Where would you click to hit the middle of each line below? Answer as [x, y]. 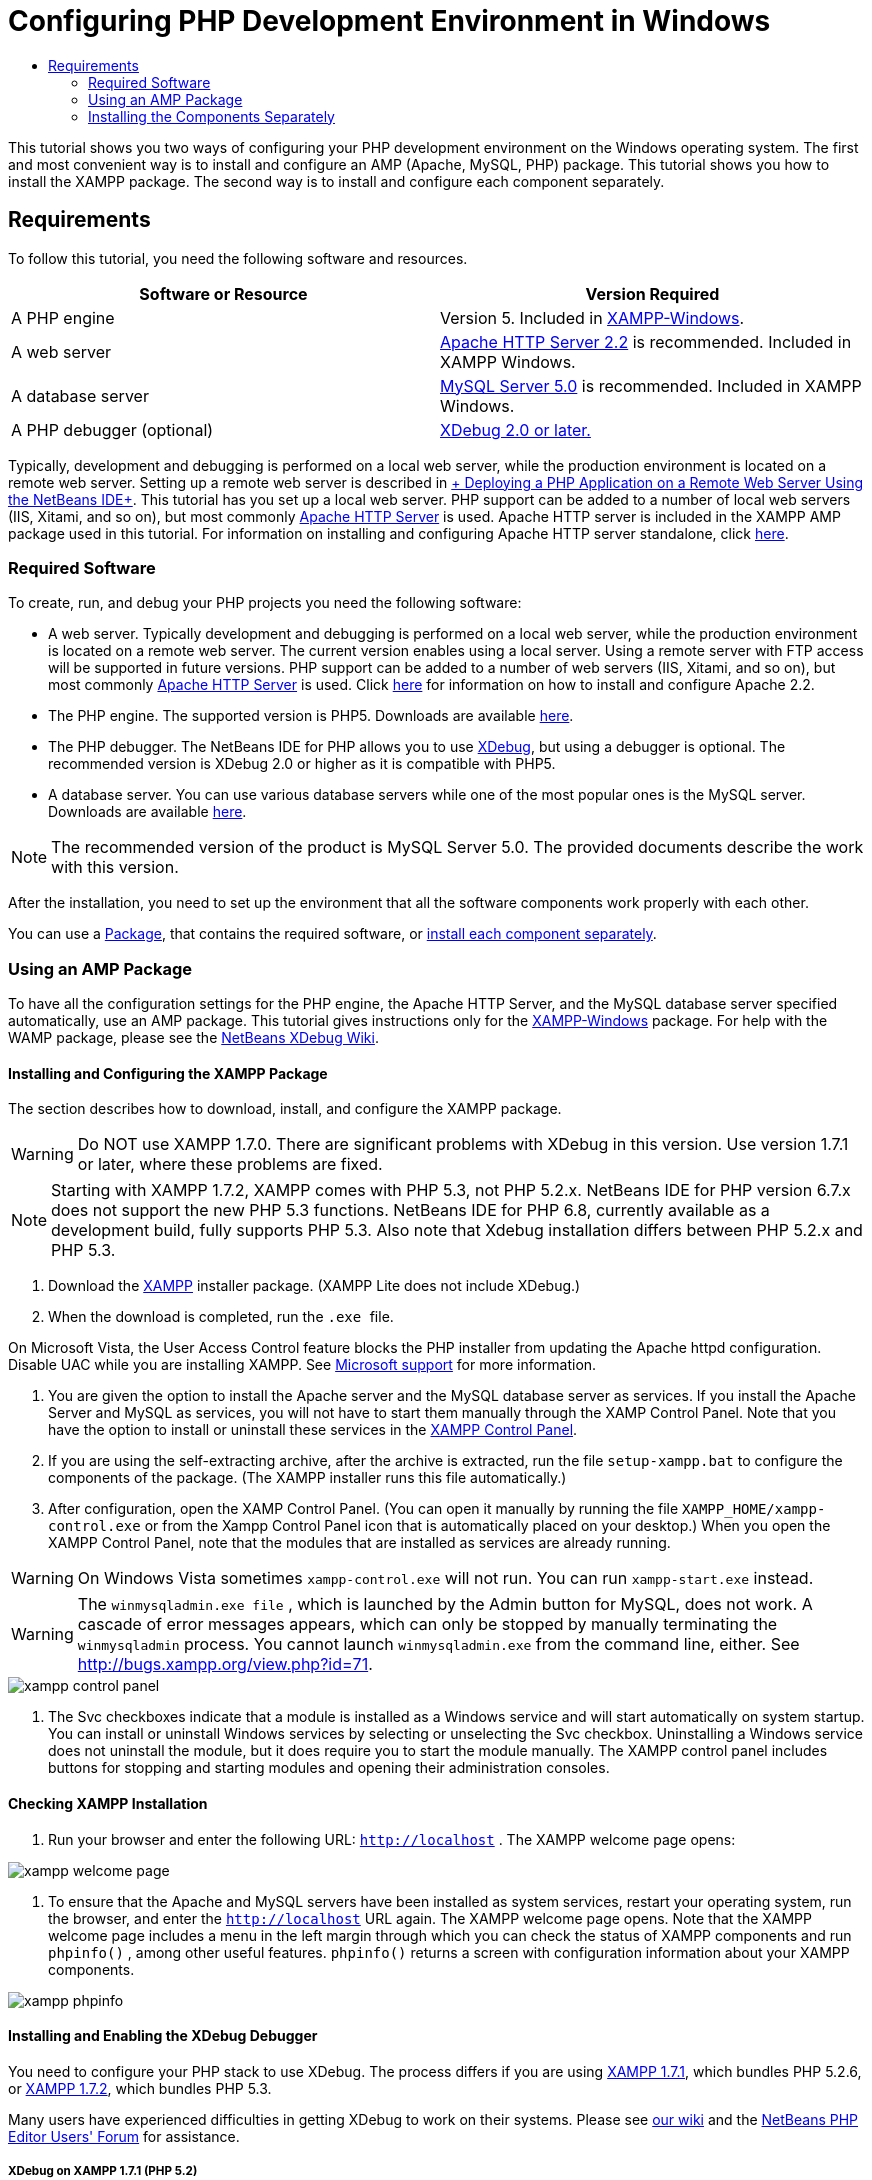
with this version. [115, 867]
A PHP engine [63, 317]
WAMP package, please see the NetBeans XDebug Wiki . [193, 1038]
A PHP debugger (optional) [112, 429]
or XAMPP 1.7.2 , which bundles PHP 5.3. [140, 2088]
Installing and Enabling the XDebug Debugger [163, 2036]
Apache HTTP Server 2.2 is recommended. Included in [646, 341]
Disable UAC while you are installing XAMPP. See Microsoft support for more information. [302, 1365]
